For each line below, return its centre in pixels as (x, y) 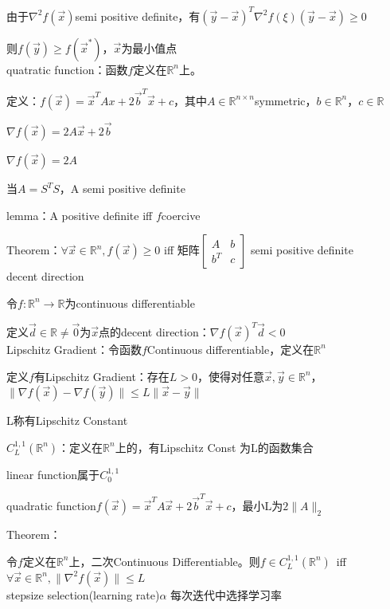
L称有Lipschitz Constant (67, 420)
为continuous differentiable (130, 303)
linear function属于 (53, 474)
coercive (181, 215)
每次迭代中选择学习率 (226, 594)
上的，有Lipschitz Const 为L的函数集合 (214, 447)
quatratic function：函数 (67, 69)
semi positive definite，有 (138, 16)
